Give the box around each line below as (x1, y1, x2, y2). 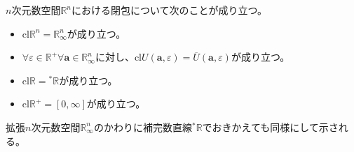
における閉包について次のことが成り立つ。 (72, 3, 268, 17)
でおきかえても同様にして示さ (202, 119, 339, 134)
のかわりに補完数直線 (93, 119, 192, 134)
